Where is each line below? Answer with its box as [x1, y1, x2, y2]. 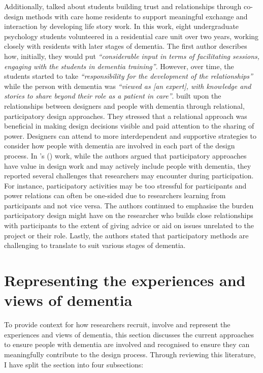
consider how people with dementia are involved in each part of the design [4, 140, 235, 151]
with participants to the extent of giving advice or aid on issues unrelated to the [4, 220, 254, 231]
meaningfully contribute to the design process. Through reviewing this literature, [4, 349, 256, 359]
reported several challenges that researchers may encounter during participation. [4, 170, 254, 181]
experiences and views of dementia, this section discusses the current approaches [4, 329, 254, 339]
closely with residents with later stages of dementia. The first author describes [4, 41, 247, 51]
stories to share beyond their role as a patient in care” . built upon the [4, 90, 221, 101]
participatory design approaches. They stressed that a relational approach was [4, 110, 247, 121]
